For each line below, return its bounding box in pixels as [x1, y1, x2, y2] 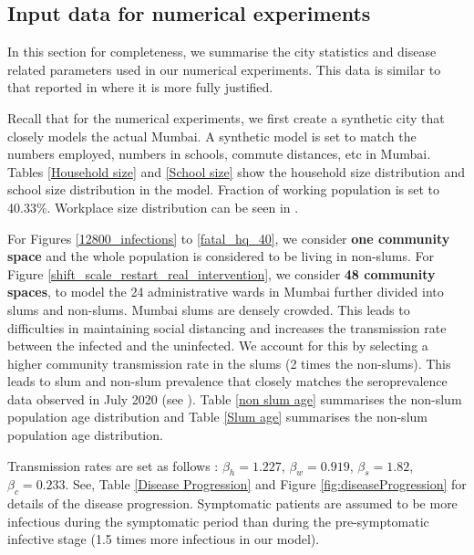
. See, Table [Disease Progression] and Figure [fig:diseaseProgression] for [65, 475, 467, 494]
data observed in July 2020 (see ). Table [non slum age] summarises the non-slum [7, 389, 462, 408]
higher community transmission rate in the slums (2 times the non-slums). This [7, 353, 451, 372]
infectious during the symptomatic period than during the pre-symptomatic [7, 511, 429, 530]
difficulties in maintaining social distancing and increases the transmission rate [7, 318, 447, 337]
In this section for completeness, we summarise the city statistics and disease [7, 42, 437, 61]
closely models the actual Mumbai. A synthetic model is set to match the [7, 126, 417, 145]
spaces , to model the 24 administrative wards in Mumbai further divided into [7, 282, 444, 301]
